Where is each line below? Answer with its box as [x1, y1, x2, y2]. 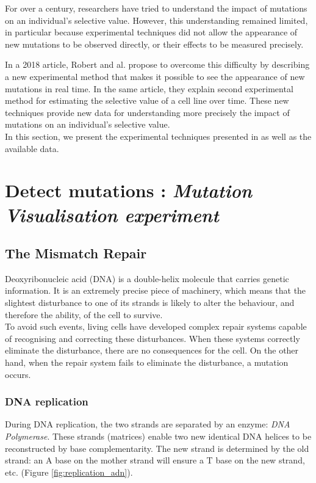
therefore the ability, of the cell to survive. [5, 308, 163, 321]
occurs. [5, 368, 31, 380]
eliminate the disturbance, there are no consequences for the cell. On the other [5, 344, 299, 357]
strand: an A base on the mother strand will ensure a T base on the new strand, [5, 454, 305, 467]
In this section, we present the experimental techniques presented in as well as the [5, 129, 312, 142]
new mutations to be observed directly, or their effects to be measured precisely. [5, 37, 304, 50]
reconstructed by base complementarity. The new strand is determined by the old [5, 441, 309, 454]
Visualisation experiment [5, 202, 219, 227]
